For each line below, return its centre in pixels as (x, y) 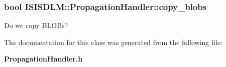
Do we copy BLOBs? (36, 25)
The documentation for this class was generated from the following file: (113, 42)
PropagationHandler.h (43, 59)
